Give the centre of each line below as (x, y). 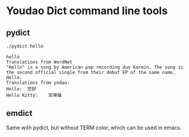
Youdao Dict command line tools (87, 11)
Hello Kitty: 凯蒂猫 (34, 95)
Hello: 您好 (21, 89)
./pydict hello (25, 46)
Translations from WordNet (39, 62)
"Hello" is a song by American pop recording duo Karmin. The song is (95, 67)
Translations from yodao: (38, 83)
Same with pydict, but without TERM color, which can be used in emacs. (94, 128)
